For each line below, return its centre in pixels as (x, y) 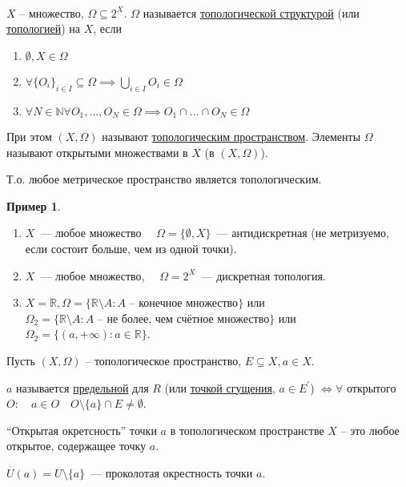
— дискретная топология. (263, 275)
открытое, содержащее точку (76, 446)
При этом (29, 137)
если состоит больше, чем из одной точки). (131, 248)
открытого (371, 387)
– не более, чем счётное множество (183, 319)
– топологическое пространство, (163, 360)
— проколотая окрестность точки (172, 472)
